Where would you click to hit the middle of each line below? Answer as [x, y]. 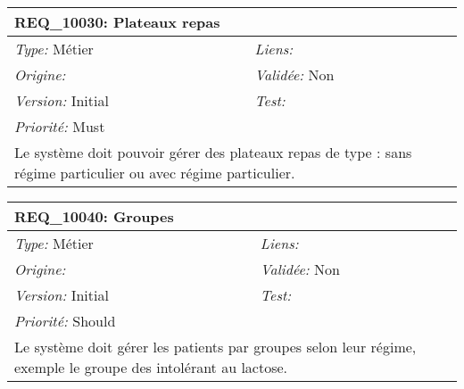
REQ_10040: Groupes [94, 216]
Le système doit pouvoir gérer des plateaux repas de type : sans [213, 152]
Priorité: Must [60, 126]
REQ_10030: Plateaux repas [117, 22]
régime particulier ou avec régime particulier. [155, 173]
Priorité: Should [65, 321]
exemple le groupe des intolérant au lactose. [151, 367]
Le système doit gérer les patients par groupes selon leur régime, [215, 347]
